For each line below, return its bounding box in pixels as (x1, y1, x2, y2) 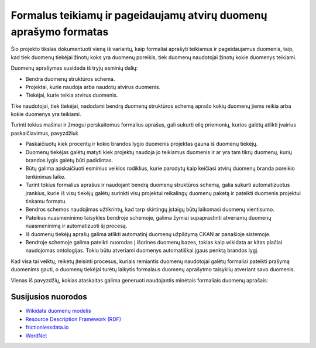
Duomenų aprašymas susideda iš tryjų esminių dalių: (11, 64, 138, 71)
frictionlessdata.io (25, 324, 69, 331)
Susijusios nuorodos (11, 292, 87, 302)
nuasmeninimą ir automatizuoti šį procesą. (25, 223, 128, 230)
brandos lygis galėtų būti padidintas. (25, 157, 114, 164)
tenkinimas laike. (25, 173, 66, 180)
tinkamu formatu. (25, 197, 67, 204)
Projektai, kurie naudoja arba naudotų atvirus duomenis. (25, 83, 161, 90)
